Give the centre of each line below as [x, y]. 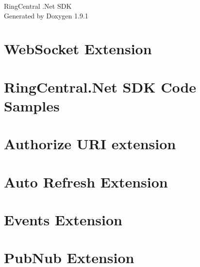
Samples [32, 105]
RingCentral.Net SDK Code [100, 86]
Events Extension [63, 220]
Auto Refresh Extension [86, 181]
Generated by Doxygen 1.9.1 [46, 15]
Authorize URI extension [90, 144]
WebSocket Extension [78, 49]
